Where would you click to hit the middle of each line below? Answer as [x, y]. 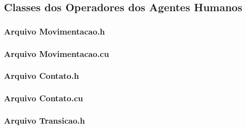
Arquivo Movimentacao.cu [57, 53]
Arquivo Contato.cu [44, 98]
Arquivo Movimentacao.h [54, 31]
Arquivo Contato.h [42, 76]
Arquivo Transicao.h [44, 120]
